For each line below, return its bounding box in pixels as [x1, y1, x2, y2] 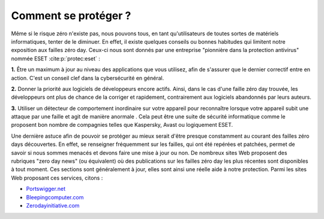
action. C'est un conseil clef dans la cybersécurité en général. [11, 74, 164, 81]
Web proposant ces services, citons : [11, 174, 103, 181]
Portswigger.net [26, 185, 66, 193]
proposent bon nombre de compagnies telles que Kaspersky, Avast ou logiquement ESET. [11, 121, 233, 129]
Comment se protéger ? [11, 9, 131, 22]
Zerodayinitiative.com [26, 202, 80, 209]
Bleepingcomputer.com [26, 193, 84, 200]
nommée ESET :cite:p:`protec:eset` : [11, 54, 100, 62]
